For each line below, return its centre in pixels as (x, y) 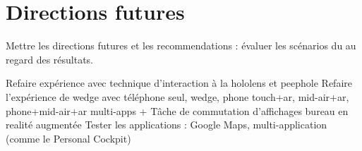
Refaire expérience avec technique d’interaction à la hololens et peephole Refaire (179, 83)
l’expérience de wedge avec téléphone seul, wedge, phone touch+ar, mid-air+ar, (177, 96)
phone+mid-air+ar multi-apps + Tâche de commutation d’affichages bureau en (177, 110)
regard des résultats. (50, 59)
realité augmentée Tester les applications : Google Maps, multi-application (167, 125)
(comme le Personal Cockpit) (68, 138)
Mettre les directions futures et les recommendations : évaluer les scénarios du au (181, 46)
